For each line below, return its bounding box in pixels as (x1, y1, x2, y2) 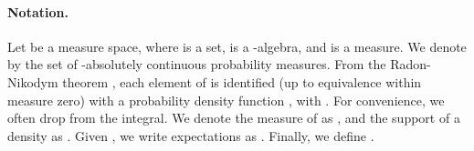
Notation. (7, 2, 68, 21)
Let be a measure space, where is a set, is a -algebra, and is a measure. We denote (7, 36, 467, 55)
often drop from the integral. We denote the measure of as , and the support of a (7, 108, 460, 127)
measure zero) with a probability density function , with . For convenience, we (7, 90, 445, 109)
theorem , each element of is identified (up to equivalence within (62, 72, 422, 91)
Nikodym (7, 72, 58, 91)
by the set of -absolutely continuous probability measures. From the (7, 55, 386, 74)
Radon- (390, 55, 431, 74)
